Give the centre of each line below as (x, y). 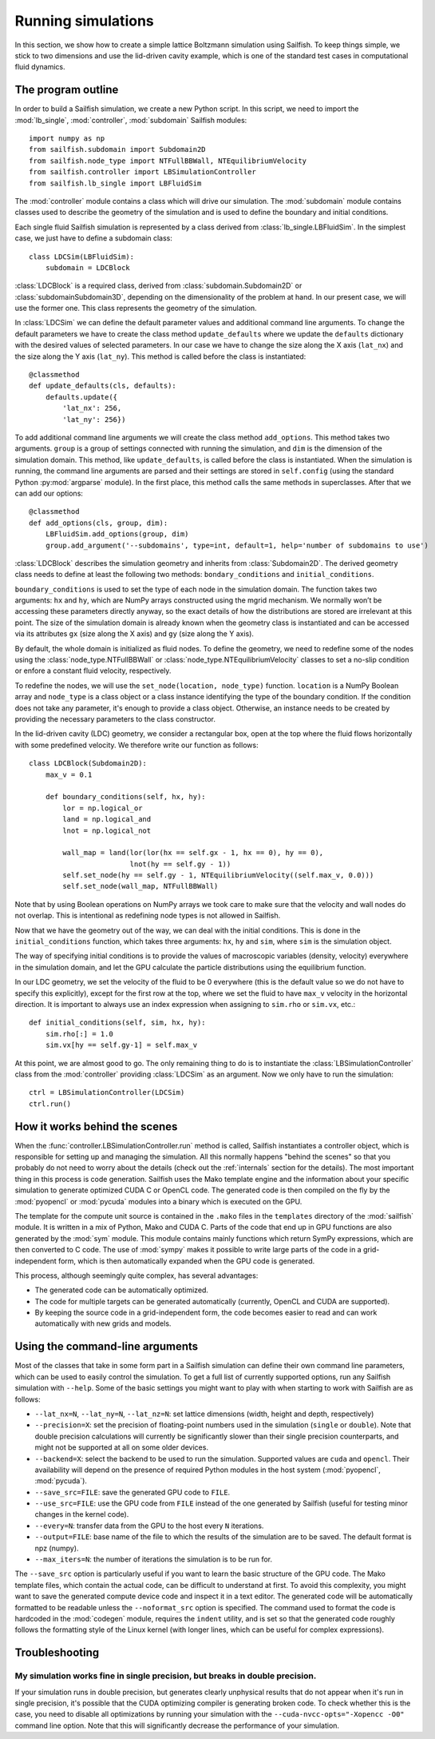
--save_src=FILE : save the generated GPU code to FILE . (132, 1492)
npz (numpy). (57, 1548)
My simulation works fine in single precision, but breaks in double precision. (166, 1676)
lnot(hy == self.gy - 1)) (180, 864)
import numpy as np (67, 139)
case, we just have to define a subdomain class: (94, 238)
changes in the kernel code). (82, 1514)
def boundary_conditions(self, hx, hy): (126, 797)
